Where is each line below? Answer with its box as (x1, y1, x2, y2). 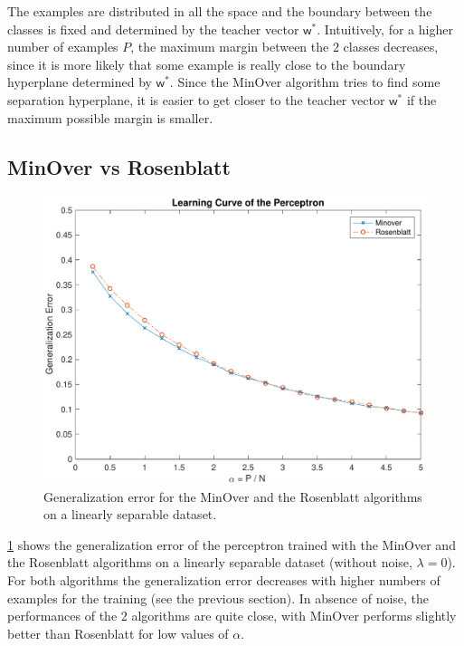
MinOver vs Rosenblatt (7, 152, 231, 180)
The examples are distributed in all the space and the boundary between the (7, 2, 432, 20)
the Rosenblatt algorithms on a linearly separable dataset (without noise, (7, 553, 412, 572)
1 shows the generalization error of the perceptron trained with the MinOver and (7, 535, 456, 554)
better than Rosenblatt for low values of (7, 623, 229, 642)
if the (406, 90, 437, 109)
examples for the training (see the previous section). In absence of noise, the (7, 588, 430, 607)
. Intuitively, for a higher (317, 19, 453, 38)
